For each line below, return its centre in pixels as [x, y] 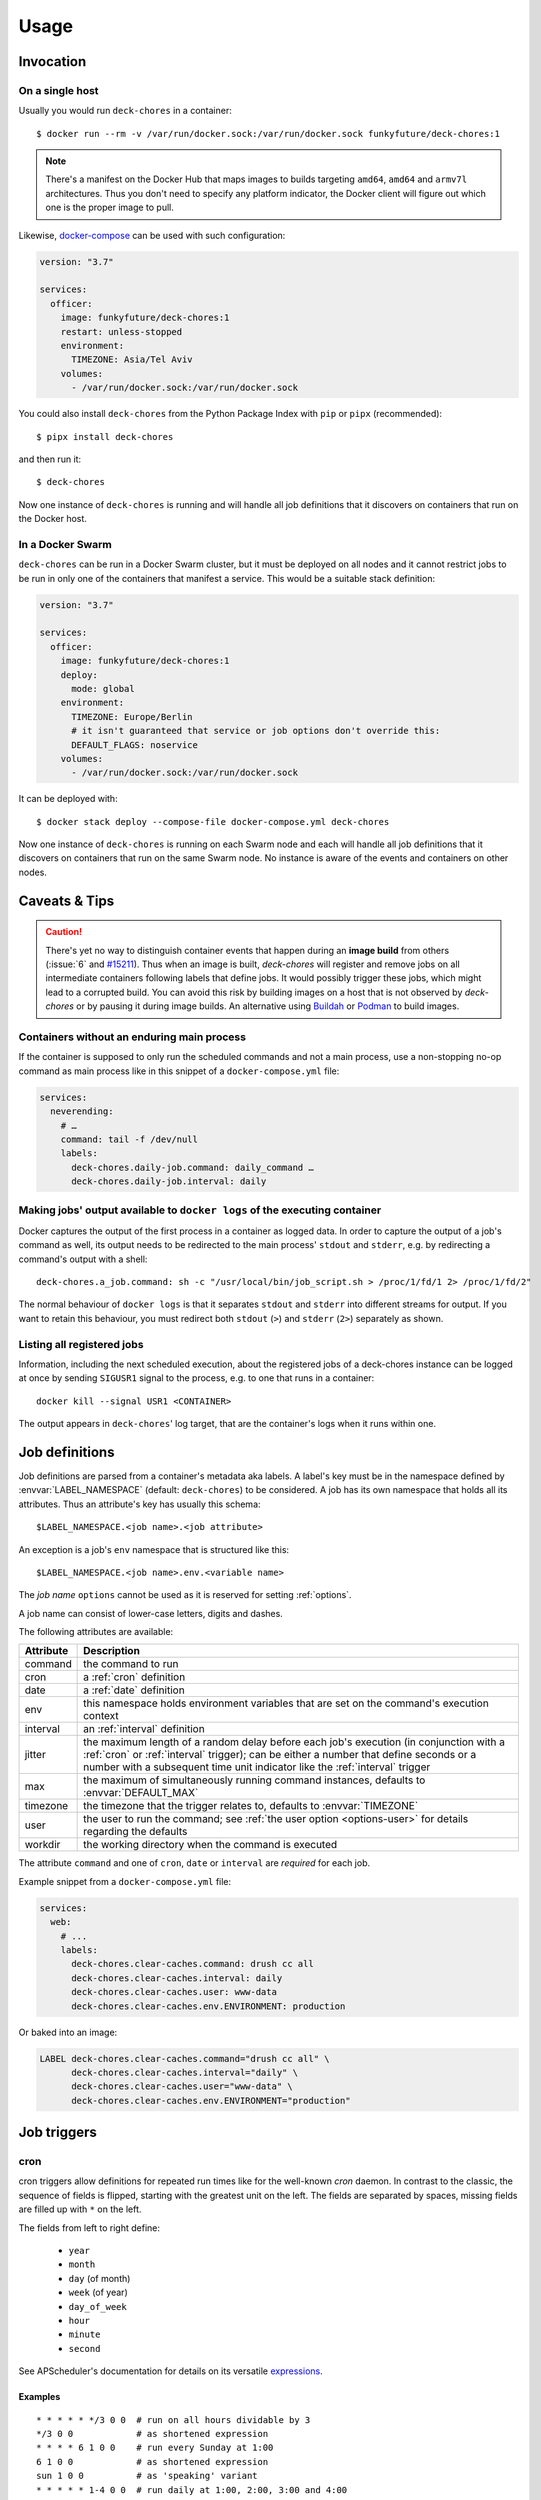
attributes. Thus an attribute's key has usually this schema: [139, 1504]
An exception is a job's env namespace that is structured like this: [154, 1549]
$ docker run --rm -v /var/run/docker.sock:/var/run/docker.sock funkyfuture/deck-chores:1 [268, 133]
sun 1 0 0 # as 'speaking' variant [147, 2476]
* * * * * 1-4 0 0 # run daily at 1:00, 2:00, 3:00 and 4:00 [192, 2489]
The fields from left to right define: [89, 2227]
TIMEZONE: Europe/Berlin [132, 716]
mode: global [103, 688]
